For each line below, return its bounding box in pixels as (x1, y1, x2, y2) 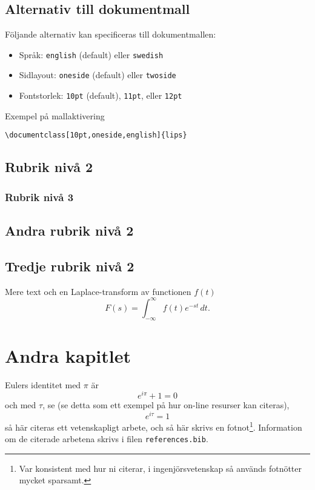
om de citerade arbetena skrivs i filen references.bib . (5, 432, 208, 445)
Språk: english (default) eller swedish (19, 48, 164, 61)
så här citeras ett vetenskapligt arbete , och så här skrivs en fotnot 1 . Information (5, 419, 302, 433)
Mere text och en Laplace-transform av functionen (5, 285, 191, 297)
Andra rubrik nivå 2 (5, 221, 134, 240)
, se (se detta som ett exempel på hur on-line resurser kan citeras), (42, 399, 290, 411)
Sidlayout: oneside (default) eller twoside (19, 68, 176, 81)
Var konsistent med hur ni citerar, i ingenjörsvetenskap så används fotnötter (19, 462, 302, 474)
